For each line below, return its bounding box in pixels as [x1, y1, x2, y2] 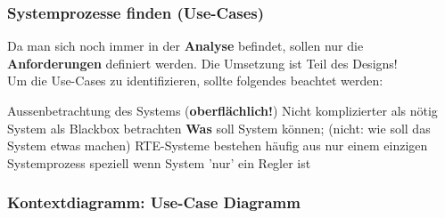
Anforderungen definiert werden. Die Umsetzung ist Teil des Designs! [7, 53, 398, 72]
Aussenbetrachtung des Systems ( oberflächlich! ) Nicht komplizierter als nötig [7, 101, 438, 119]
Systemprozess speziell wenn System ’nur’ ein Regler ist [7, 153, 311, 172]
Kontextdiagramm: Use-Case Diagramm [7, 191, 301, 214]
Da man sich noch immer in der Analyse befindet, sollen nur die [7, 36, 364, 55]
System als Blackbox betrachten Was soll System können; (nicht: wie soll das [7, 118, 431, 137]
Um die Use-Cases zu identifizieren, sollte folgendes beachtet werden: [7, 71, 383, 90]
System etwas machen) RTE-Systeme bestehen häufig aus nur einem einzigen [7, 136, 428, 155]
